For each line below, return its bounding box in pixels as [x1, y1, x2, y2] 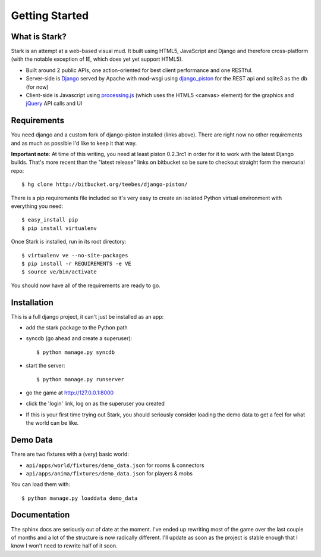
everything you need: [11, 203, 64, 210]
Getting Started [11, 9, 89, 22]
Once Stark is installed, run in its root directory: [11, 238, 127, 245]
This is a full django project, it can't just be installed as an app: [11, 313, 164, 320]
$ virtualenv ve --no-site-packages [21, 252, 128, 259]
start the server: [26, 362, 65, 369]
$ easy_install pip [21, 216, 78, 223]
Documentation [11, 510, 70, 520]
